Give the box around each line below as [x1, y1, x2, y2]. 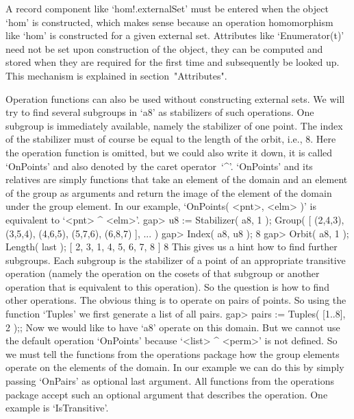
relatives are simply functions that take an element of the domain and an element [5, 172, 348, 187]
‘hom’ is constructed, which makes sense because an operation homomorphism [5, 14, 333, 29]
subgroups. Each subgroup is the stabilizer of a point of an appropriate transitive [5, 252, 346, 267]
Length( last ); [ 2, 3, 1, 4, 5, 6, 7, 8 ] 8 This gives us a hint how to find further [5, 239, 338, 254]
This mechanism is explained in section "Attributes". [5, 68, 227, 82]
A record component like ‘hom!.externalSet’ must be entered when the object [5, 1, 329, 15]
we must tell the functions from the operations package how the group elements [5, 346, 340, 361]
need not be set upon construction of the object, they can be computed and [5, 41, 323, 56]
